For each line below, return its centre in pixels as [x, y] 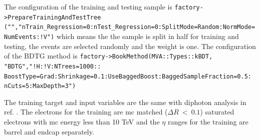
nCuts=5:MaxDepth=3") [40, 86]
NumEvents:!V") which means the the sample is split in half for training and [121, 36]
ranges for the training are [208, 122]
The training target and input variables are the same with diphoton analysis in [125, 102]
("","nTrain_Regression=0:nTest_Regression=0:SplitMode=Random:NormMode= [130, 27]
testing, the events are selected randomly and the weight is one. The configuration [130, 46]
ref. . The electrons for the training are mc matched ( [86, 112]
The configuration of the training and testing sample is [88, 6]
